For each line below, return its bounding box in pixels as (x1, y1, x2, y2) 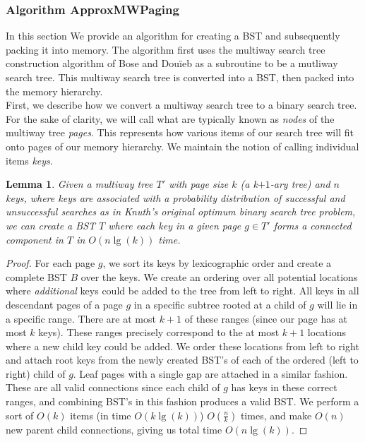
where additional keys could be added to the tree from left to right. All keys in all (6, 283, 359, 298)
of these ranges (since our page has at (184, 311, 347, 325)
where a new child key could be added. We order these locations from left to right (6, 338, 359, 353)
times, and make (240, 407, 312, 422)
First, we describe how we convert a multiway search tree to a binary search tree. (6, 97, 357, 112)
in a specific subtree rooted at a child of (133, 297, 306, 311)
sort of (6, 407, 34, 422)
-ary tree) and (270, 177, 330, 191)
